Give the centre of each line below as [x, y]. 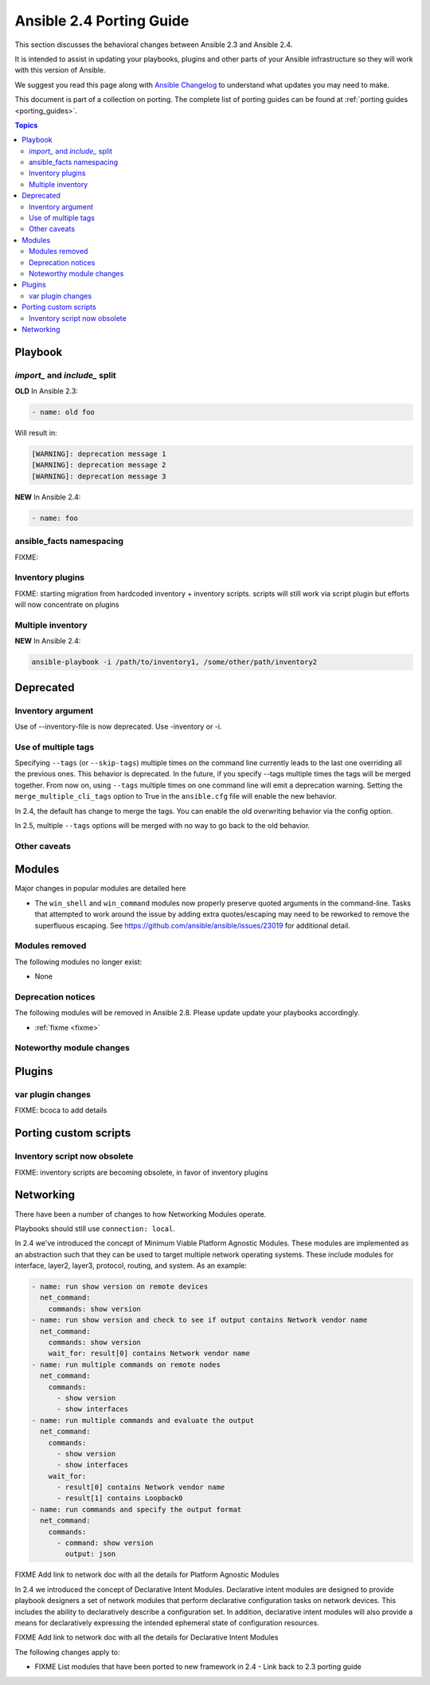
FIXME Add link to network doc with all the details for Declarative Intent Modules [147, 1637]
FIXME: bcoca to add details [61, 1110]
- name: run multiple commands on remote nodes [126, 1364]
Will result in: [36, 433]
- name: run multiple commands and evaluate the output [143, 1420]
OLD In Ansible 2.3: [47, 391]
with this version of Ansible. [61, 70]
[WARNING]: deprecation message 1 [99, 454]
